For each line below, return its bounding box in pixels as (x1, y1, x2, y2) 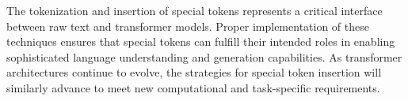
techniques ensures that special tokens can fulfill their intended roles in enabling (6, 33, 395, 50)
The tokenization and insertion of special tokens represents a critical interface (6, 2, 383, 18)
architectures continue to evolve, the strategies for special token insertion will (6, 64, 382, 80)
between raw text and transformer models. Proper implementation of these (6, 17, 369, 34)
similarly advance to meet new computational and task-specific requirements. (6, 79, 380, 95)
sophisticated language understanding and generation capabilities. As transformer (6, 48, 402, 65)
